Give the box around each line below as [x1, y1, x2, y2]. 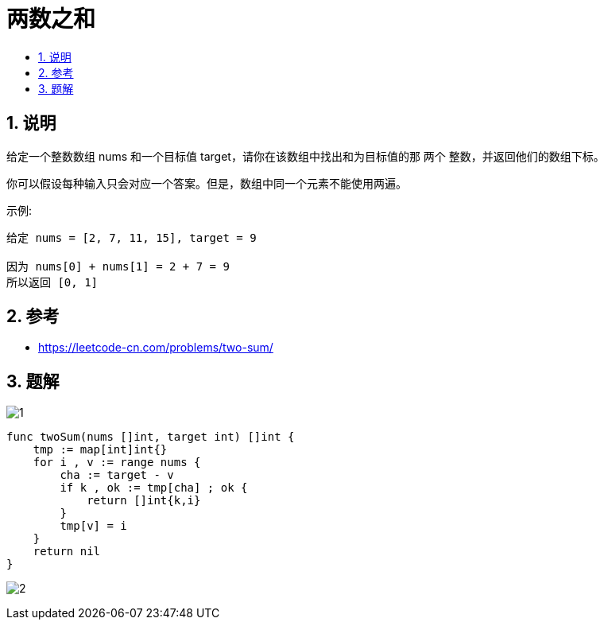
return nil [33, 545, 101, 558]
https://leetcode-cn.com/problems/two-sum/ [38, 340, 273, 355]
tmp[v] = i [60, 519, 127, 533]
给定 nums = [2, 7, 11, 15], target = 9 [6, 231, 257, 244]
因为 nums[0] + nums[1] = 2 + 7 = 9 [6, 259, 230, 273]
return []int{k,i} [87, 494, 201, 507]
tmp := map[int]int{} [33, 443, 168, 457]
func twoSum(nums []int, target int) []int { [6, 430, 295, 444]
